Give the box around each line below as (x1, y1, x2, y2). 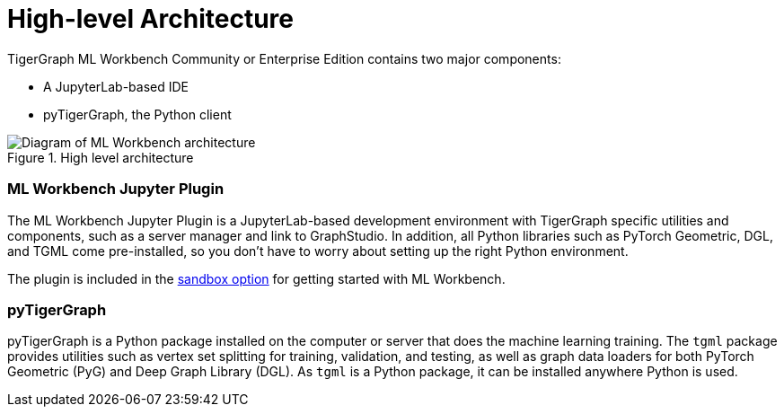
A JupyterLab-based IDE (43, 78, 189, 94)
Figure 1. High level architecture (7, 149, 194, 165)
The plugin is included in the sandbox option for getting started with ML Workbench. (7, 270, 506, 286)
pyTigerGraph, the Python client (43, 106, 232, 122)
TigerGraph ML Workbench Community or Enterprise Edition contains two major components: (7, 50, 561, 66)
